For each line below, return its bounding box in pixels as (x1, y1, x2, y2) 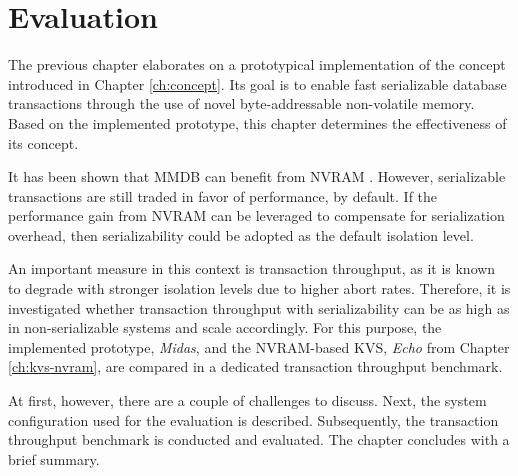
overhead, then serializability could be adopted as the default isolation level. (8, 224, 474, 245)
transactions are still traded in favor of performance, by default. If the (8, 185, 438, 206)
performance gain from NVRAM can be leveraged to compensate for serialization (8, 205, 505, 226)
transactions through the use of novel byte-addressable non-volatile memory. (8, 93, 475, 114)
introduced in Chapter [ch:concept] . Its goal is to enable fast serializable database (8, 73, 507, 94)
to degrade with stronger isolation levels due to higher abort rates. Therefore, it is (8, 278, 511, 299)
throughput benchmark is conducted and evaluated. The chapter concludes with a (8, 429, 510, 450)
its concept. (8, 132, 79, 153)
